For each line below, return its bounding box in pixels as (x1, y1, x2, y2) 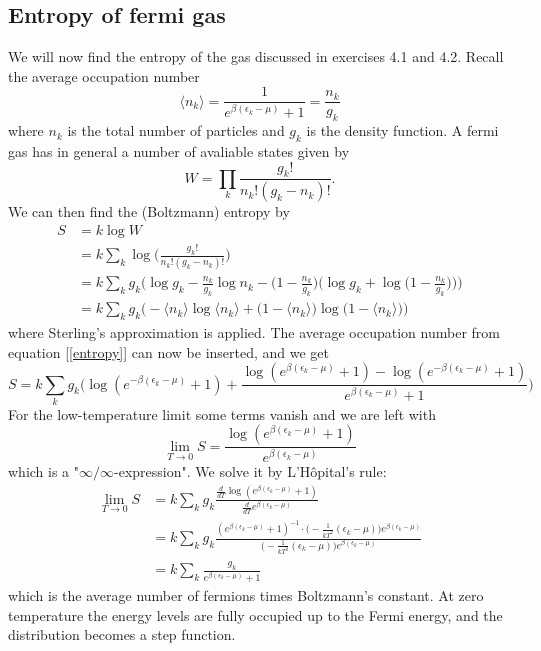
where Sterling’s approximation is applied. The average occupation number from (8, 321, 500, 342)
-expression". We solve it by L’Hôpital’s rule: (114, 460, 387, 481)
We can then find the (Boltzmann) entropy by (8, 201, 290, 222)
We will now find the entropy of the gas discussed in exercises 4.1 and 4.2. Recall (8, 46, 504, 67)
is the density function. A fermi (306, 120, 499, 141)
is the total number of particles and (67, 120, 285, 141)
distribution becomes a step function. (8, 624, 236, 645)
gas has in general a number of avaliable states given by (8, 141, 350, 162)
